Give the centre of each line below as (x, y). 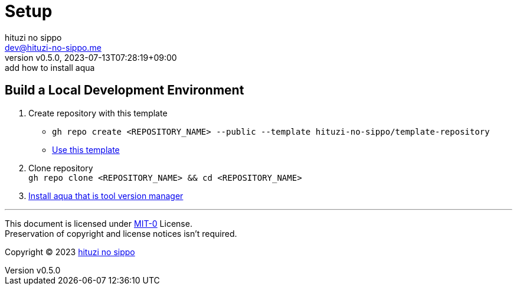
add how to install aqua (50, 67)
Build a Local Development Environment (125, 90)
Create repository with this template (98, 113)
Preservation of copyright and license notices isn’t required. (121, 233)
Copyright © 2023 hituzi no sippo (70, 252)
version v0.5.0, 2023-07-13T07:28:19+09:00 (91, 57)
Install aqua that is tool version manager (106, 195)
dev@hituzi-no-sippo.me (53, 47)
